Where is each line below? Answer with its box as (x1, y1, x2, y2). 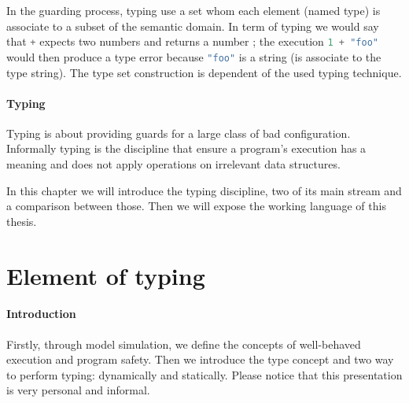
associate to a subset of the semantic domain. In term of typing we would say (6, 17, 379, 34)
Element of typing (6, 259, 205, 291)
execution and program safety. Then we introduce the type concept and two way (6, 351, 394, 368)
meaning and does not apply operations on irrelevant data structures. (6, 156, 341, 172)
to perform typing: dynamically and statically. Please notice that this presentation (6, 366, 403, 383)
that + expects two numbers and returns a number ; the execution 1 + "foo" (6, 33, 378, 50)
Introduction (6, 305, 76, 322)
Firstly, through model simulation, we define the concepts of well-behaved (6, 335, 361, 352)
